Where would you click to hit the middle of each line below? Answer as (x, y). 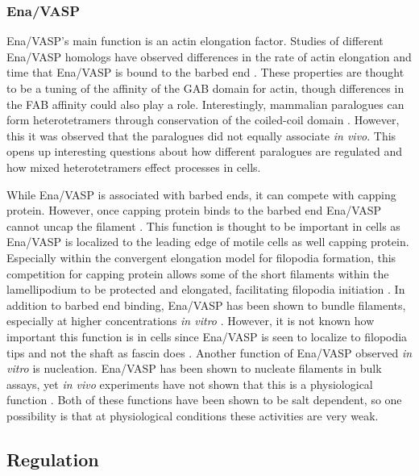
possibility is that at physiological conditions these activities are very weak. (193, 415)
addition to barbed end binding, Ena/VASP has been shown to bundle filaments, (206, 305)
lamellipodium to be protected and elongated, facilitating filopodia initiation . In (206, 289)
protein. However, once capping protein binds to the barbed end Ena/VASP (194, 210)
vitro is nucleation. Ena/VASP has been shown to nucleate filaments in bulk (194, 368)
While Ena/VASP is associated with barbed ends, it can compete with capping (201, 194)
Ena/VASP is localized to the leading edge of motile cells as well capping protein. (208, 242)
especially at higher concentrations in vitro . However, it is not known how (191, 321)
